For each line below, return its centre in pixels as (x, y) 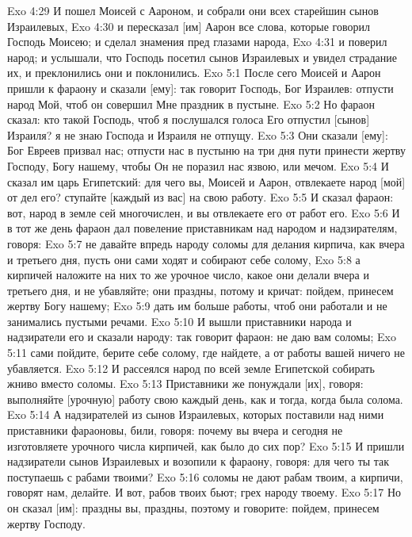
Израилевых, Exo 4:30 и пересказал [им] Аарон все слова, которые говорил (189, 26)
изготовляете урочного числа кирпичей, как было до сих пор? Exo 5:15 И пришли (206, 445)
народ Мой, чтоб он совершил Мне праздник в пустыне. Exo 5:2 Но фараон (191, 104)
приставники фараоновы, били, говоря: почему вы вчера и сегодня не (175, 430)
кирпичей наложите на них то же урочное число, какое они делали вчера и (188, 275)
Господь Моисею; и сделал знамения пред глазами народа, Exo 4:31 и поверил (197, 42)
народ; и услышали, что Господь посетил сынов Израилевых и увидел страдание (202, 57)
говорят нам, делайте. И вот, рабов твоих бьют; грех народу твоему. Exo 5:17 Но (204, 492)
